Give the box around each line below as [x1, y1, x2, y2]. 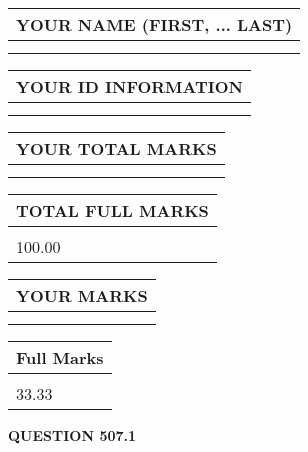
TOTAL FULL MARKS [16, 199, 209, 222]
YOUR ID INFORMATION [16, 75, 243, 98]
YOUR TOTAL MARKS [16, 137, 217, 160]
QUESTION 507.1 [8, 425, 137, 445]
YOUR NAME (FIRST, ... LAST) [16, 13, 293, 36]
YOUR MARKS [16, 284, 148, 307]
